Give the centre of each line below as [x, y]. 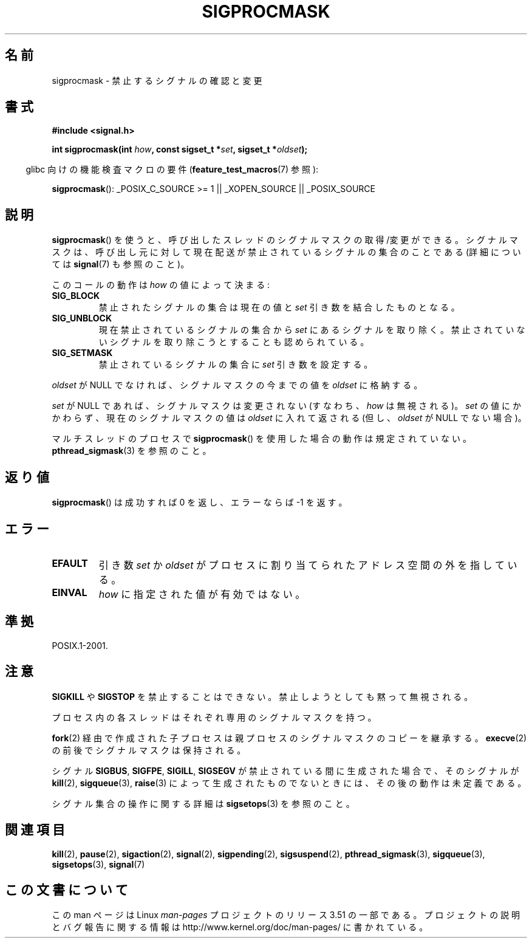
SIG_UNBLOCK [82, 318]
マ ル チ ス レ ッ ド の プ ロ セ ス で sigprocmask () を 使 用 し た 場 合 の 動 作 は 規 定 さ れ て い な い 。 [261, 439]
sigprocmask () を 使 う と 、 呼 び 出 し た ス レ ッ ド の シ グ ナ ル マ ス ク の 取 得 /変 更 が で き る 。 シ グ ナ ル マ [285, 240]
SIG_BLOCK [76, 296]
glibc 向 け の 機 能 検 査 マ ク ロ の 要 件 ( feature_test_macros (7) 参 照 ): [172, 170]
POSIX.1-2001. [80, 645]
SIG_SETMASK [82, 353]
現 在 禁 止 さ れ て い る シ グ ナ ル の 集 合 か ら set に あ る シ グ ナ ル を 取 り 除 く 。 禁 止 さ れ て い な [312, 330]
